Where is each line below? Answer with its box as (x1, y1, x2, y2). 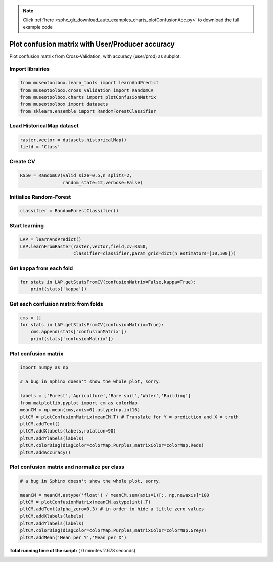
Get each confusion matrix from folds (9, 300, 103, 307)
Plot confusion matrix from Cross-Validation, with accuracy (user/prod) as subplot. (9, 53, 181, 59)
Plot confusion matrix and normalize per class (9, 463, 125, 470)
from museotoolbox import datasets (20, 101, 108, 107)
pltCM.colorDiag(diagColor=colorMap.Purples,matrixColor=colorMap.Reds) (20, 443, 204, 448)
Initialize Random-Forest (9, 194, 71, 201)
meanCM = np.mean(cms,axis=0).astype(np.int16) (20, 407, 140, 413)
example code (23, 24, 53, 30)
